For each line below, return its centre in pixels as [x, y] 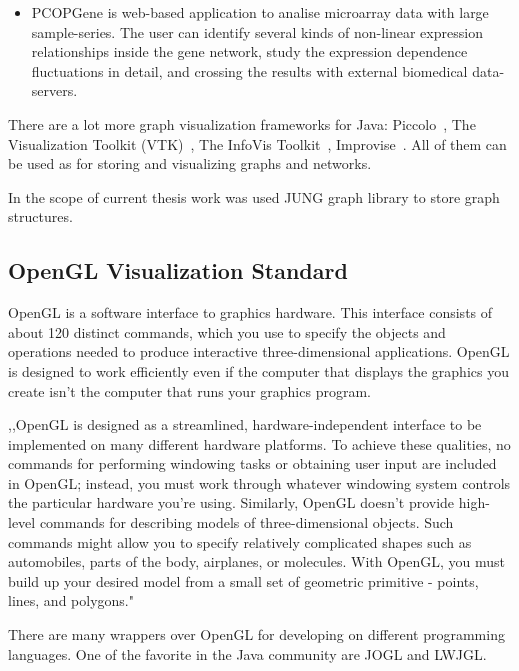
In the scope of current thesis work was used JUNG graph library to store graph [254, 196]
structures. [40, 216]
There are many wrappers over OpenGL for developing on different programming [256, 634]
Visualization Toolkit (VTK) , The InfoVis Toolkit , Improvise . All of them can [257, 143]
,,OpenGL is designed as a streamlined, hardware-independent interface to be [245, 424]
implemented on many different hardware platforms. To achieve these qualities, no [259, 443]
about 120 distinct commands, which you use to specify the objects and [227, 331]
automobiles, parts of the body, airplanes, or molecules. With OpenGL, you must [257, 561]
